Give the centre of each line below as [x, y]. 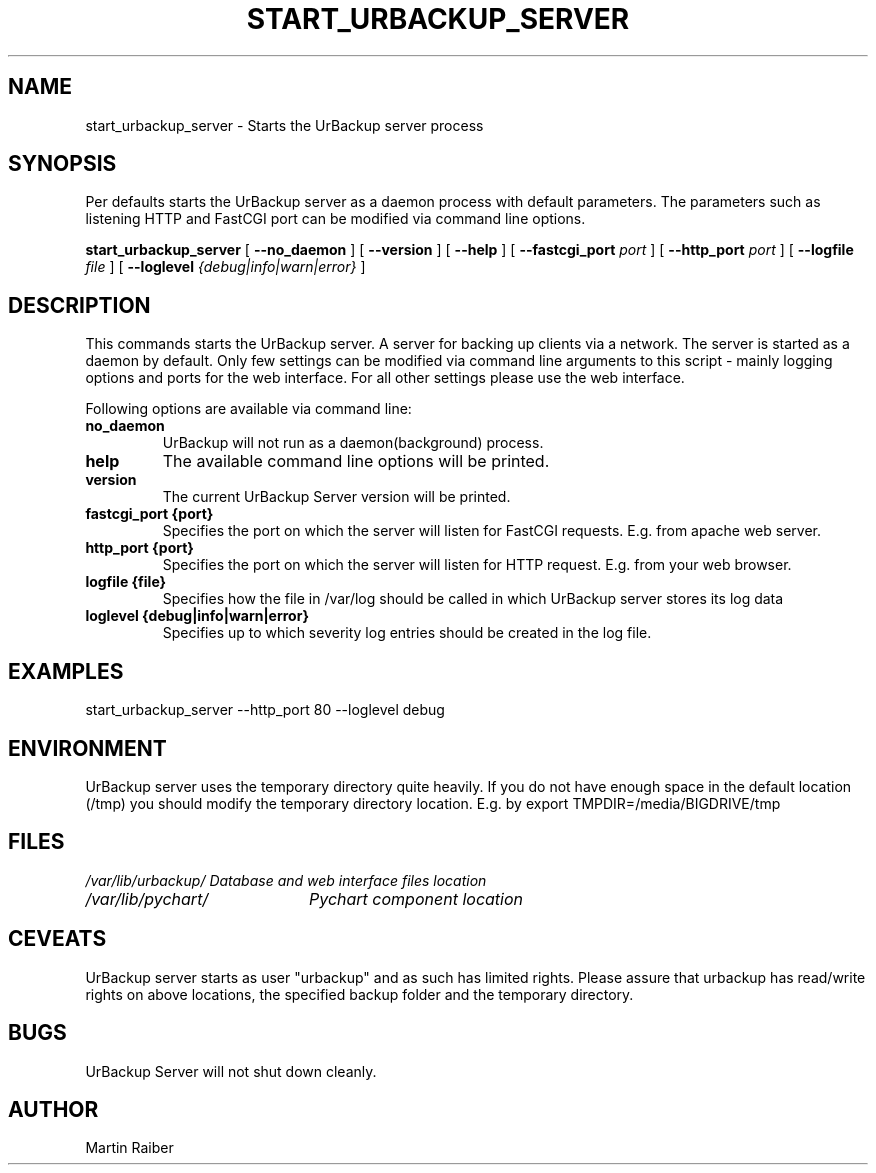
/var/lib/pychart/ [147, 898]
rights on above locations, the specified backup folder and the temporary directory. [359, 994]
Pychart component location [416, 898]
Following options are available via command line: [248, 409]
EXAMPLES [66, 671]
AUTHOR [53, 1109]
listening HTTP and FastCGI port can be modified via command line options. [335, 219]
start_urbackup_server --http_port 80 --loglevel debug [265, 710]
